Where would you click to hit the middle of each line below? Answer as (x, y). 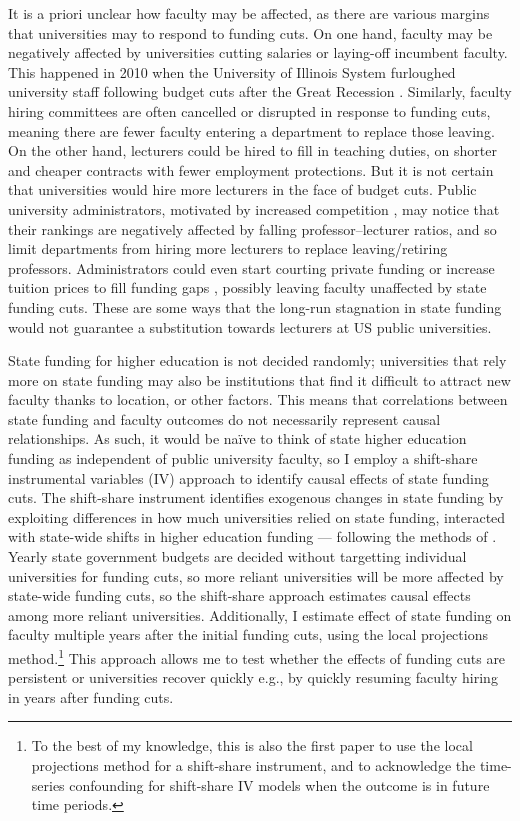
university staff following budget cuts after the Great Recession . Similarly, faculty (260, 91)
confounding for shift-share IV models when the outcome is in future (279, 784)
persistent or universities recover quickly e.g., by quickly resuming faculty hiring (253, 677)
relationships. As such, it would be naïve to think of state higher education (237, 438)
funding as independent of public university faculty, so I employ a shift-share (243, 458)
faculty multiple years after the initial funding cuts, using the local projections (248, 634)
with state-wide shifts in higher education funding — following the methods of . (252, 536)
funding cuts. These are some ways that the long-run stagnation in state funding (255, 306)
